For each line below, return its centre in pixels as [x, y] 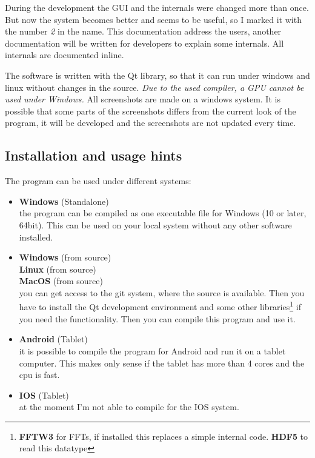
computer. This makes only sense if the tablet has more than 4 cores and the [162, 363]
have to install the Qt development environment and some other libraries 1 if [160, 306]
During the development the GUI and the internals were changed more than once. [157, 7]
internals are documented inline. [65, 55]
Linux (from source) [58, 269]
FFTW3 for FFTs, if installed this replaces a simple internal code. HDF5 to [164, 436]
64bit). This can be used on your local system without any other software [155, 224]
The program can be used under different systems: [98, 181]
